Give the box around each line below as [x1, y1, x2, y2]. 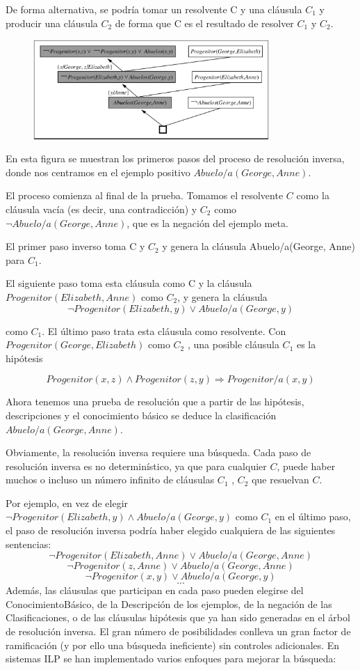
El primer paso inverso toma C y [6, 239, 145, 254]
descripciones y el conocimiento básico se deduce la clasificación [6, 407, 277, 422]
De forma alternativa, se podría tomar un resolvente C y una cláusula [6, 2, 302, 16]
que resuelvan [252, 472, 309, 487]
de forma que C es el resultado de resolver [115, 15, 294, 30]
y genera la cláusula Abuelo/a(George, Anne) [162, 239, 355, 254]
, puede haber [277, 458, 336, 473]
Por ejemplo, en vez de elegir [6, 495, 129, 510]
